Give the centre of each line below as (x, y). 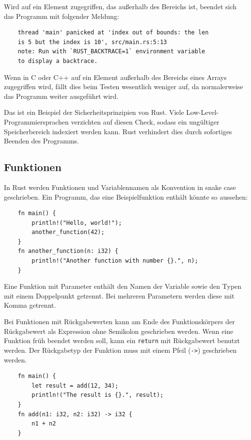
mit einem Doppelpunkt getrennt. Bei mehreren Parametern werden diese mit (119, 295)
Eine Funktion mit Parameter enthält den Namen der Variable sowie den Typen (123, 286)
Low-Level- (203, 112)
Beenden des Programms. (41, 141)
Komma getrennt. (30, 305)
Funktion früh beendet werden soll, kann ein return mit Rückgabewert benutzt (122, 340)
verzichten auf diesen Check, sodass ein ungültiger (145, 121)
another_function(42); (68, 232)
